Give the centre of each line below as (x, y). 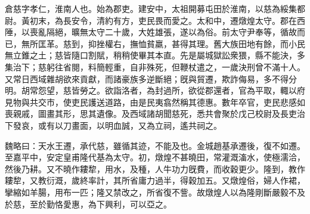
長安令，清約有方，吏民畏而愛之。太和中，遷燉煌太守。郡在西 (184, 20)
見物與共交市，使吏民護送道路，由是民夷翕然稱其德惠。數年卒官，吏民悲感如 (155, 102)
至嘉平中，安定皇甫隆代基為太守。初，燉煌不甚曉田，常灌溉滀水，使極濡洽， (155, 157)
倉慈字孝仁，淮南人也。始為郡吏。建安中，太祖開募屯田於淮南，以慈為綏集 (151, 8)
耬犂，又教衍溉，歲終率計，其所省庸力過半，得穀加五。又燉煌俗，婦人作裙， (155, 180)
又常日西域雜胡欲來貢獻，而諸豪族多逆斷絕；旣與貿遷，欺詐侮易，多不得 (147, 78)
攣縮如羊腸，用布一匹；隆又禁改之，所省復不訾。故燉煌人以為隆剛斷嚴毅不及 (155, 192)
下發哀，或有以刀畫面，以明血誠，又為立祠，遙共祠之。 (113, 125)
